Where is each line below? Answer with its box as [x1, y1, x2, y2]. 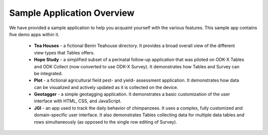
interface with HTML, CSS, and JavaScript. [34, 98, 122, 104]
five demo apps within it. [9, 31, 60, 37]
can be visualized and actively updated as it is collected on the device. [34, 84, 179, 90]
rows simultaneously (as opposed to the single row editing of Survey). [34, 119, 177, 125]
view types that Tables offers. [34, 49, 95, 55]
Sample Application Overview [9, 7, 135, 18]
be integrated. [34, 70, 63, 76]
